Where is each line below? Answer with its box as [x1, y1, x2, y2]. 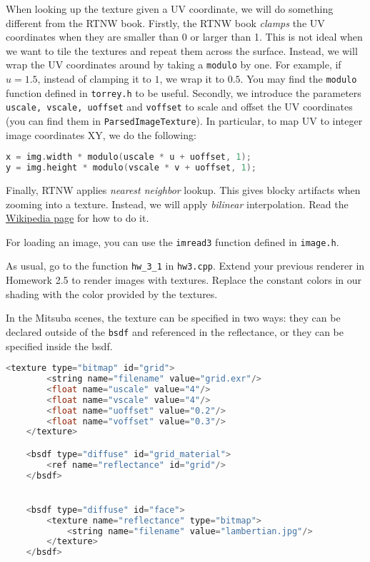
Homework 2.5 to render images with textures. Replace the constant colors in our [6, 272, 362, 287]
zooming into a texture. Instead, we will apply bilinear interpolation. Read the [6, 196, 349, 211]
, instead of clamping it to [37, 71, 151, 86]
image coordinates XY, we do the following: [6, 127, 196, 142]
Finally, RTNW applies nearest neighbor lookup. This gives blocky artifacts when [6, 183, 361, 197]
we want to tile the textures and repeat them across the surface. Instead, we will [6, 43, 358, 58]
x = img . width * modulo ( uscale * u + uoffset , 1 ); [6, 152, 251, 163]
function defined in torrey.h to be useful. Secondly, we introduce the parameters [6, 85, 361, 100]
